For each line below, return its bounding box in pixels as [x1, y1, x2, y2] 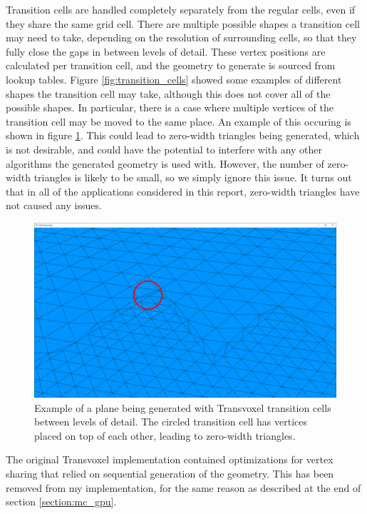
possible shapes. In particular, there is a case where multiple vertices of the [6, 100, 334, 115]
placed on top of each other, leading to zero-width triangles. [34, 428, 296, 443]
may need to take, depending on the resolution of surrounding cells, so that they [6, 30, 357, 45]
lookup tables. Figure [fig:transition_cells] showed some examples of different [6, 71, 342, 86]
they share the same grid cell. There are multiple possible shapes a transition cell [6, 16, 360, 31]
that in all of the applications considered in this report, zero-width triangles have [6, 183, 360, 198]
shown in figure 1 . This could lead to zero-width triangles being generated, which [6, 128, 360, 143]
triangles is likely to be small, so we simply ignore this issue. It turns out [33, 170, 352, 185]
